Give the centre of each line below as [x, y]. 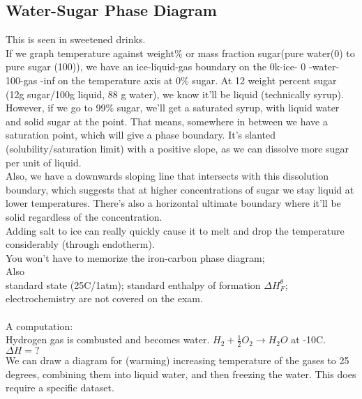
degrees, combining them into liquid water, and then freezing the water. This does [181, 374]
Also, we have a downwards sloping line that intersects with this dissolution [167, 176]
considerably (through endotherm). [80, 244]
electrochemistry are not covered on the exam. [104, 298]
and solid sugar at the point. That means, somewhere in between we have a [167, 121]
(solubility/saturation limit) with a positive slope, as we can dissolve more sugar [177, 148]
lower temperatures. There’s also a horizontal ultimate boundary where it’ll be [173, 203]
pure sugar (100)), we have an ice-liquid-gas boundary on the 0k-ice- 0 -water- [173, 66]
